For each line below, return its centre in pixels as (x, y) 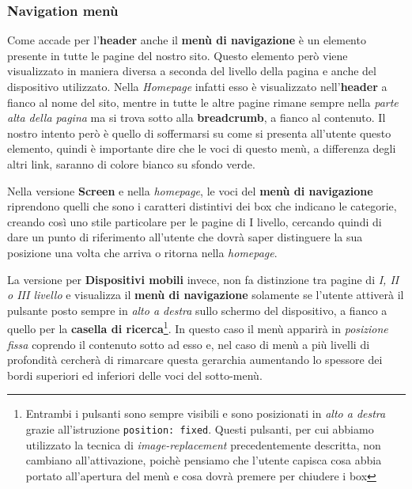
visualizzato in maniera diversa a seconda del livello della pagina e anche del (192, 71)
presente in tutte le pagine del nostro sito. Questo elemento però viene (178, 55)
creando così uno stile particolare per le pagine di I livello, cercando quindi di (195, 221)
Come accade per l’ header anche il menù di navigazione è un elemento (187, 40)
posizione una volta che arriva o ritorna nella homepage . (142, 252)
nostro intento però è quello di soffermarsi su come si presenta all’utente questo (199, 133)
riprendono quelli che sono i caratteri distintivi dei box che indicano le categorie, (202, 206)
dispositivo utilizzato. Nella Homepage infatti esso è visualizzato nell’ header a (197, 86)
